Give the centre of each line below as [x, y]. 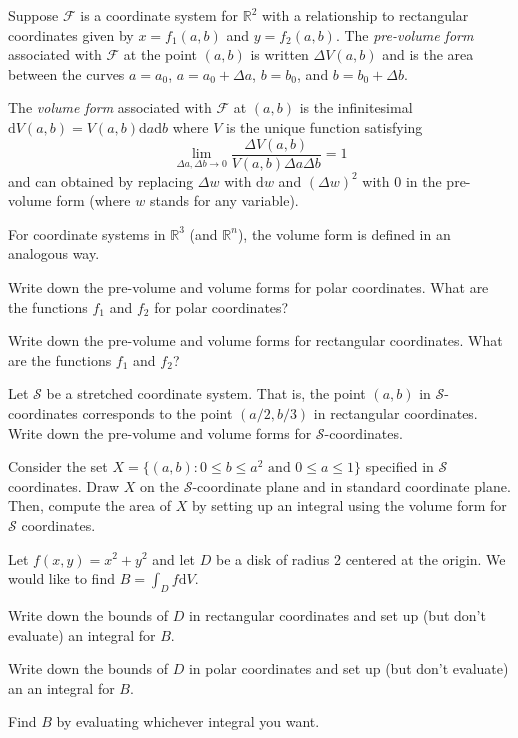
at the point [160, 54]
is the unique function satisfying [324, 126]
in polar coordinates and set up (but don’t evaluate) [348, 668]
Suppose [33, 15]
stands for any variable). [224, 200]
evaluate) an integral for [82, 634]
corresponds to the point [157, 412]
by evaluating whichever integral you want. [188, 721]
